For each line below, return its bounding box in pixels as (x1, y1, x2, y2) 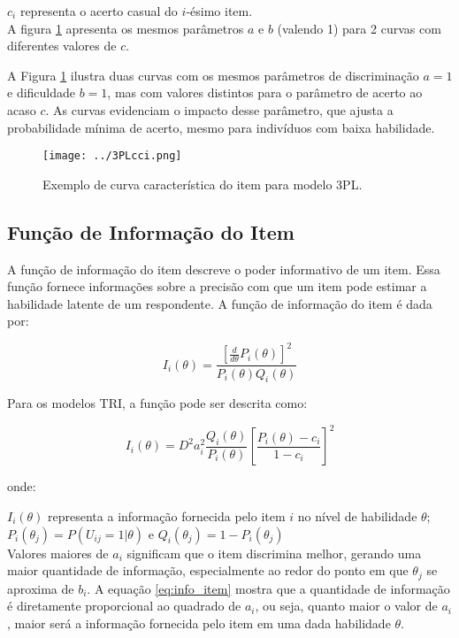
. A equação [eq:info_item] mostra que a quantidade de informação (87, 579, 450, 597)
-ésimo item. (186, 2, 253, 19)
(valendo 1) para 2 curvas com (277, 19, 441, 37)
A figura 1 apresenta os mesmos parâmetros (7, 19, 244, 37)
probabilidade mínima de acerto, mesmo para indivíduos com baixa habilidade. (7, 118, 435, 136)
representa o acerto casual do (19, 2, 178, 19)
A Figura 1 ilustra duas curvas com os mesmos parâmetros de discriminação (7, 65, 419, 84)
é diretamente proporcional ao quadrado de (7, 596, 241, 615)
